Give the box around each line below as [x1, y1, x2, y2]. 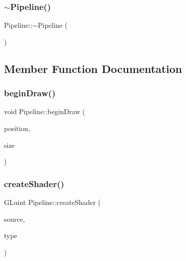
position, [4, 123, 30, 133]
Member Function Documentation [4, 61, 183, 76]
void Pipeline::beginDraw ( [4, 106, 85, 117]
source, [4, 213, 25, 224]
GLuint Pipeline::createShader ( [4, 197, 101, 207]
